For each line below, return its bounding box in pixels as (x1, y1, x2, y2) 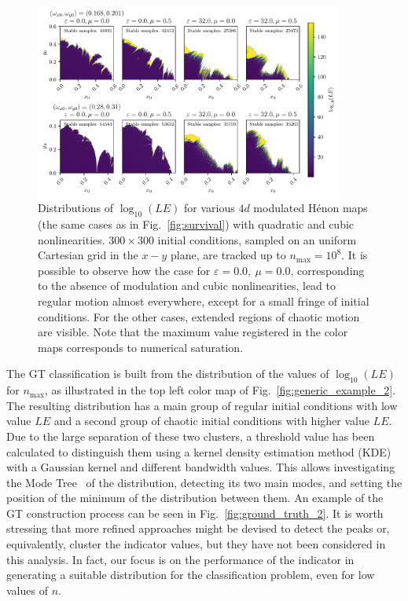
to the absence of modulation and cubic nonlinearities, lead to (38, 277, 336, 294)
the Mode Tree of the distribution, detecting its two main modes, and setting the (6, 474, 402, 490)
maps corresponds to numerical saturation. (38, 339, 244, 355)
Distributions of (38, 200, 114, 216)
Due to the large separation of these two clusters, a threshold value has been (6, 427, 375, 444)
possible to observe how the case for (38, 262, 211, 278)
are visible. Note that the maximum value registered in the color (38, 324, 348, 340)
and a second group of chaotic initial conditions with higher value (53, 412, 369, 429)
